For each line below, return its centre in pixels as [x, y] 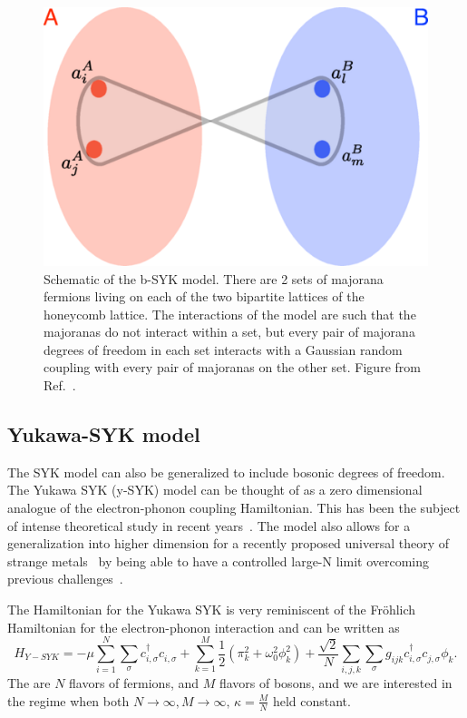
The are [29, 683]
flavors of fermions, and [134, 683]
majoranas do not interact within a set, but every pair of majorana [229, 332]
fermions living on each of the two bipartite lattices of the [204, 296]
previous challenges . [65, 579]
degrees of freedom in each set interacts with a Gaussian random [223, 349]
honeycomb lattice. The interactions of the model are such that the [230, 314]
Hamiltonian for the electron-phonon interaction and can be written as [204, 627]
